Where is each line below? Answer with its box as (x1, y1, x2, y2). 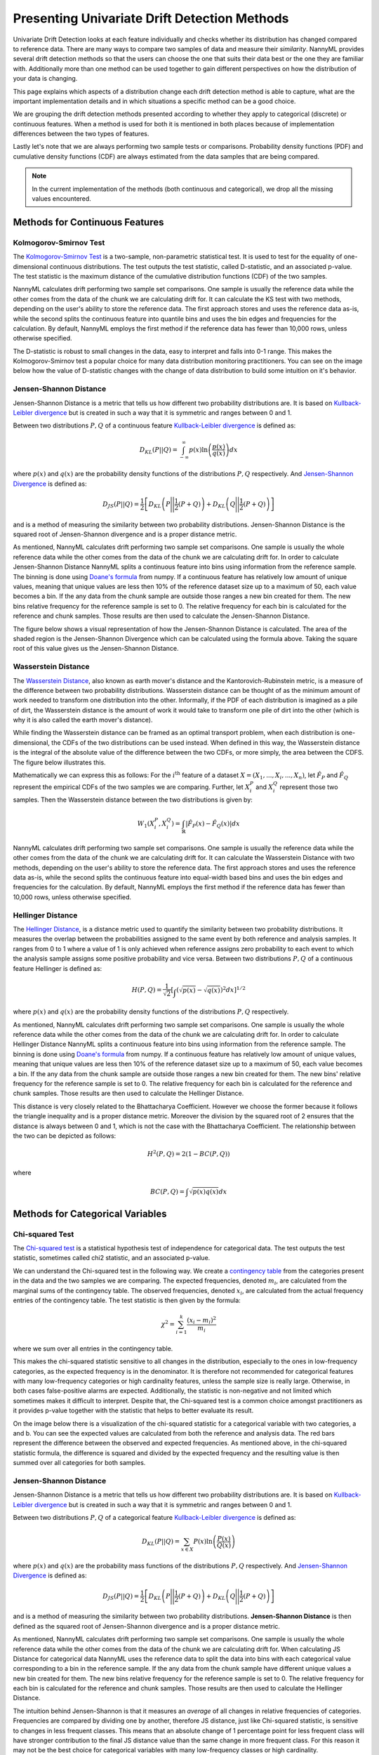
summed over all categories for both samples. (13, 1459, 146, 1467)
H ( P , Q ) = (131, 986, 162, 994)
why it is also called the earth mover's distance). (13, 716, 154, 724)
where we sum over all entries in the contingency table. (13, 1344, 173, 1353)
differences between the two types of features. (13, 130, 149, 138)
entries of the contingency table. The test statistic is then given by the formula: (13, 1296, 241, 1304)
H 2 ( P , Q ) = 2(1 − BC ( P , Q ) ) (147, 1148, 230, 1158)
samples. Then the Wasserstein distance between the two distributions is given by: (13, 795, 253, 804)
